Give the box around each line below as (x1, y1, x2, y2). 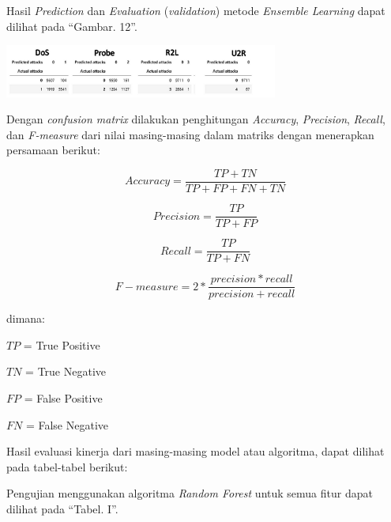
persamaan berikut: (6, 142, 100, 158)
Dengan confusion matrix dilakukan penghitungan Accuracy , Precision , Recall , (6, 111, 385, 127)
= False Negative (25, 416, 109, 433)
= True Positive (23, 336, 100, 353)
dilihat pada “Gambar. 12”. (6, 17, 137, 34)
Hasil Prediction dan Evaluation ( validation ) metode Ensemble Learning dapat (6, 2, 385, 18)
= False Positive (24, 390, 103, 407)
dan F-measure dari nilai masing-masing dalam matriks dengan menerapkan (6, 126, 374, 142)
